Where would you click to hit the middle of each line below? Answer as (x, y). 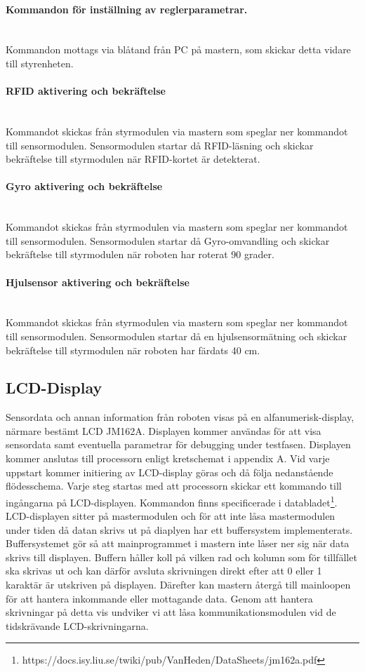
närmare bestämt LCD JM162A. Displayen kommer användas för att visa (164, 430)
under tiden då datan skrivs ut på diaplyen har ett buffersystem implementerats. (179, 529)
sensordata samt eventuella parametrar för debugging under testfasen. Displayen (178, 444)
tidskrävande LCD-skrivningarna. (77, 625)
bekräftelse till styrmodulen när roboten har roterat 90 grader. (140, 254)
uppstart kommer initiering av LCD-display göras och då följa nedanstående (170, 472)
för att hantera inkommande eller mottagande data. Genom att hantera (159, 598)
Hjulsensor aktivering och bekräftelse (98, 282)
